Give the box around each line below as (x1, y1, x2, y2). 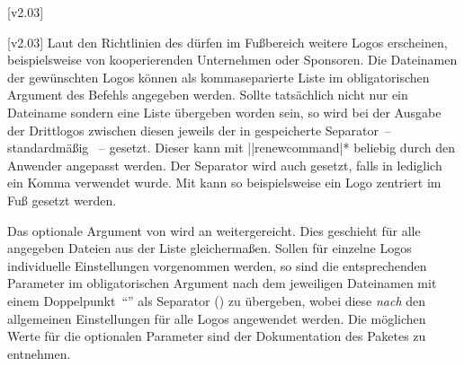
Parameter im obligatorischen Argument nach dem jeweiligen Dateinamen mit (7, 274, 437, 292)
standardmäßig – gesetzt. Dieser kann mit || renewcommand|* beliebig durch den (7, 138, 455, 157)
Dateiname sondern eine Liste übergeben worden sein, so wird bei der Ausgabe (7, 102, 442, 121)
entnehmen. (7, 344, 71, 362)
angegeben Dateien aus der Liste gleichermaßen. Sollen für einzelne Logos (7, 239, 412, 257)
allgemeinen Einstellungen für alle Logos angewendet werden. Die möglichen (7, 309, 426, 327)
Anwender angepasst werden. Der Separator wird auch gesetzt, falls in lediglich (7, 155, 442, 174)
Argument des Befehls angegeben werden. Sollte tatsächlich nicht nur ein (7, 85, 408, 104)
